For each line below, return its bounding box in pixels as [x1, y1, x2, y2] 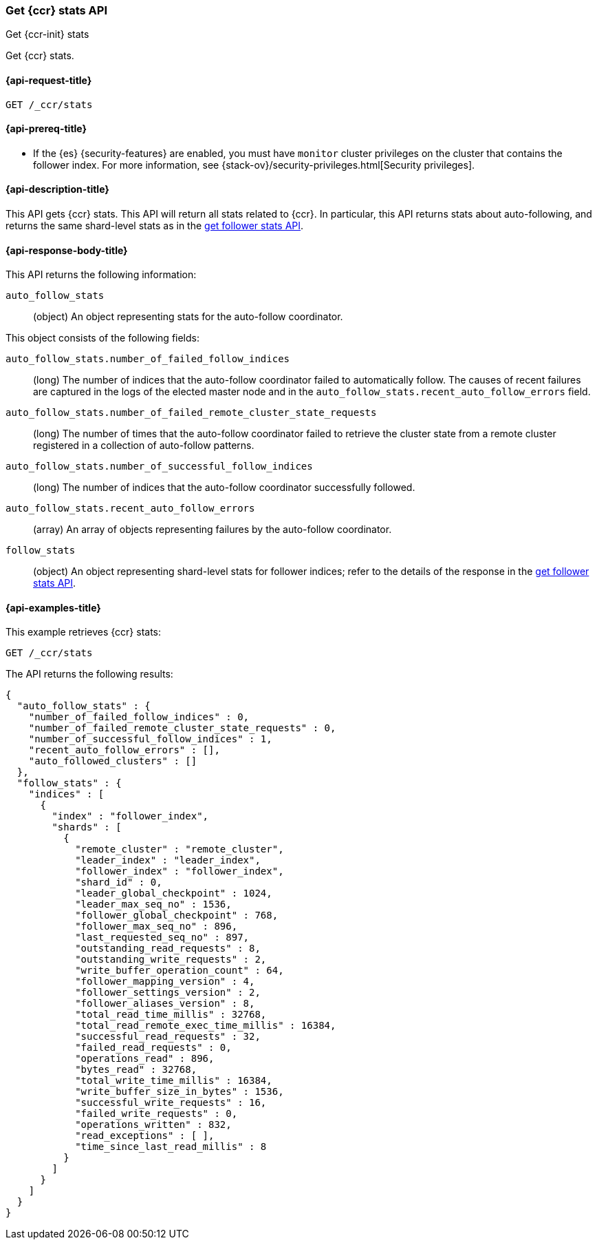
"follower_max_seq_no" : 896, [75, 921, 238, 932]
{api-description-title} [6, 183, 109, 196]
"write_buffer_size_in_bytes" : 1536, [75, 1086, 284, 1098]
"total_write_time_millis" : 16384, [75, 1075, 272, 1087]
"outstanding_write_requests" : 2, [75, 954, 267, 965]
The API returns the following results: [6, 668, 173, 680]
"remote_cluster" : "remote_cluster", [75, 844, 284, 855]
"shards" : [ [52, 822, 122, 833]
